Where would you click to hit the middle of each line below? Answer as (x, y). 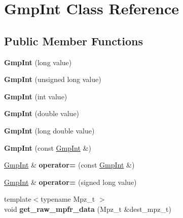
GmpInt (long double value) (49, 130)
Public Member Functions (74, 40)
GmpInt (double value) (42, 113)
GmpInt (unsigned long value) (53, 79)
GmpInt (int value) (36, 96)
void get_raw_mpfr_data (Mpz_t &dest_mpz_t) (88, 209)
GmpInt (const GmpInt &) (48, 147)
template (18, 199)
